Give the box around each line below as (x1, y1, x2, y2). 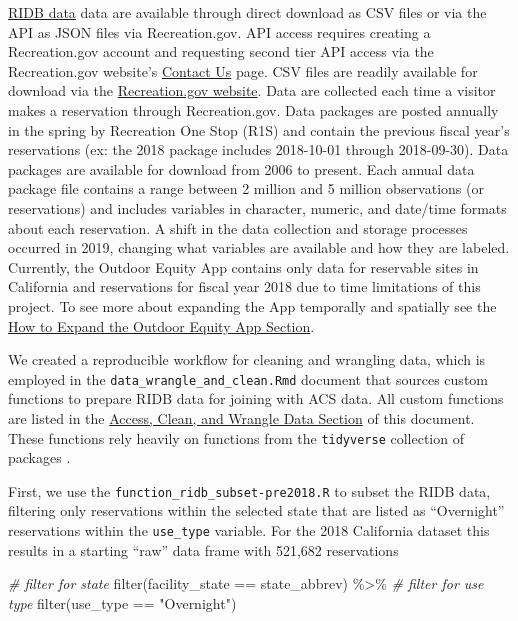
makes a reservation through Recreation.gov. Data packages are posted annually (8, 99, 499, 120)
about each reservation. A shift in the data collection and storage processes (8, 217, 468, 238)
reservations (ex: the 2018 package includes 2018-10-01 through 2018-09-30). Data (8, 139, 509, 160)
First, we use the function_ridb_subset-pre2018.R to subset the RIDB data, (8, 480, 491, 501)
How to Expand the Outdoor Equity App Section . (8, 315, 315, 336)
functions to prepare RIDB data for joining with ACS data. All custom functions (8, 388, 504, 409)
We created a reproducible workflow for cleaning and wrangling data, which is (8, 349, 486, 370)
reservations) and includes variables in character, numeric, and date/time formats (8, 197, 507, 218)
